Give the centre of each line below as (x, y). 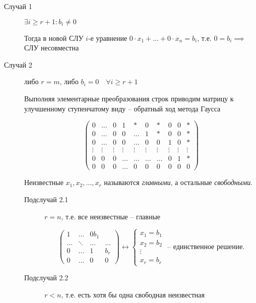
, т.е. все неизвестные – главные (111, 216)
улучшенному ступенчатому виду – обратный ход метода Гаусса (122, 108)
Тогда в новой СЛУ (54, 38)
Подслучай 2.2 (46, 278)
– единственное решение (205, 247)
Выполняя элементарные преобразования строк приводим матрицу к (129, 98)
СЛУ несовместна (52, 48)
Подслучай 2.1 (46, 199)
